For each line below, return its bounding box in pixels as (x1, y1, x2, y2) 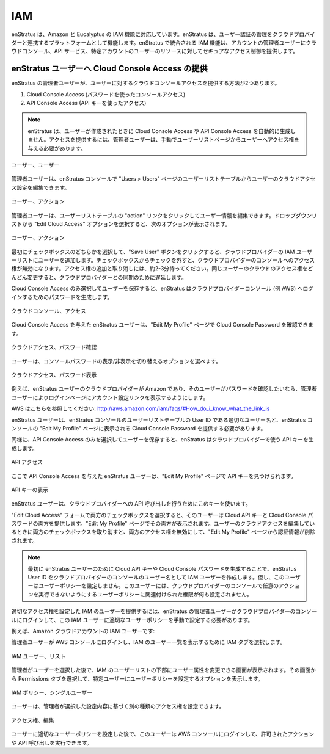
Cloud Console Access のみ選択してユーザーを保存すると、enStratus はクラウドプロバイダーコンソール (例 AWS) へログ (11, 285, 314, 292)
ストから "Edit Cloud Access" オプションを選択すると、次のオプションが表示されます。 (11, 220, 231, 227)
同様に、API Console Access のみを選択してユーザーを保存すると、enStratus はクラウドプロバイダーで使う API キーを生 (11, 436, 314, 443)
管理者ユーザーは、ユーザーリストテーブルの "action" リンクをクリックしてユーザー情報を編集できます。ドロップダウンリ (11, 211, 317, 219)
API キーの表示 (11, 486, 49, 493)
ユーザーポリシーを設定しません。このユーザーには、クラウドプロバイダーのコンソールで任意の (38, 582, 279, 589)
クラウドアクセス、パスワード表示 (11, 371, 97, 379)
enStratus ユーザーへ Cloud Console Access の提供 (11, 63, 208, 74)
